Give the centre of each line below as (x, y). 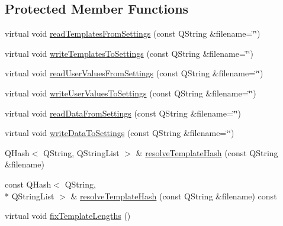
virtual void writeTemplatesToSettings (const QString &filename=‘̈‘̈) (129, 53)
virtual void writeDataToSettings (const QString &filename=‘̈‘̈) (120, 133)
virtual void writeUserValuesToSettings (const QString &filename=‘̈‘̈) (131, 93)
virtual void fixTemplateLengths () (68, 216)
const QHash (28, 184)
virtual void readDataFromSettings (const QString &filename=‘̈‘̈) (123, 113)
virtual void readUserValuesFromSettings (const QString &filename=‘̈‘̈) (134, 73)
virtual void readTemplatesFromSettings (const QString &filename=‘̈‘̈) (133, 33)
